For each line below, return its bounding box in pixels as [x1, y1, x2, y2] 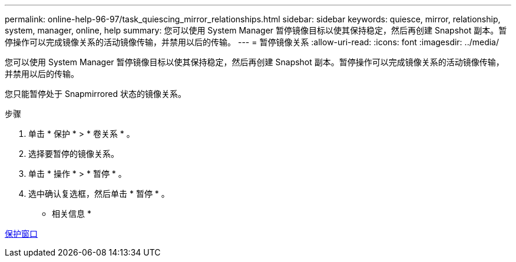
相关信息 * [52, 209, 91, 219]
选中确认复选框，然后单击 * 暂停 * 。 [28, 189, 170, 199]
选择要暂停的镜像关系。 [28, 149, 119, 159]
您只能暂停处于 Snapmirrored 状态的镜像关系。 [5, 89, 186, 99]
